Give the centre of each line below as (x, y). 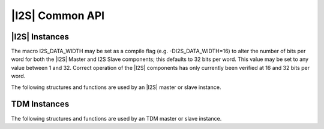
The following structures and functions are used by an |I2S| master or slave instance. (116, 87)
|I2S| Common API (58, 16)
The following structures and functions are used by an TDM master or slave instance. (116, 118)
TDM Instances (40, 104)
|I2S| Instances (40, 37)
